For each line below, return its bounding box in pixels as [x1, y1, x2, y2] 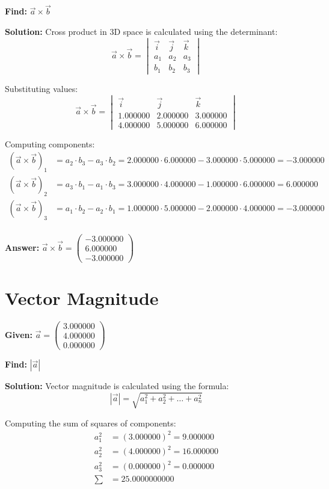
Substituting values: [5, 82, 78, 94]
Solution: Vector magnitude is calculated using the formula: [5, 380, 229, 392]
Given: [5, 328, 32, 340]
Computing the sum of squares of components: [5, 416, 176, 429]
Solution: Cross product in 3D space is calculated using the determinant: [5, 25, 278, 37]
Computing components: [5, 137, 95, 150]
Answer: [5, 241, 40, 253]
